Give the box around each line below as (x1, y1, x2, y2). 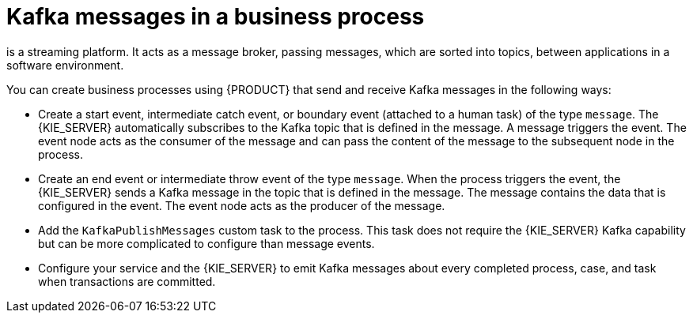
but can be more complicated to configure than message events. (38, 236, 375, 250)
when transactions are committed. (38, 274, 216, 288)
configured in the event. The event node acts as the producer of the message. (38, 198, 445, 212)
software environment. (6, 58, 124, 72)
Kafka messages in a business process (6, 3, 425, 30)
